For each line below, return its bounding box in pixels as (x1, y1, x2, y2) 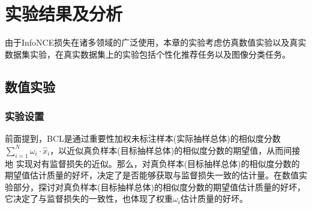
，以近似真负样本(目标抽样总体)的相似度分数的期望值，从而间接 (50, 144, 301, 156)
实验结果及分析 (5, 1, 123, 26)
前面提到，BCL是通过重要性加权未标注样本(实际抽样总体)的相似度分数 (5, 132, 281, 145)
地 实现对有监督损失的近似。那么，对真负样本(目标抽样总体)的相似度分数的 (5, 157, 300, 169)
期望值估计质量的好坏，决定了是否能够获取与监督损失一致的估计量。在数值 (5, 169, 299, 181)
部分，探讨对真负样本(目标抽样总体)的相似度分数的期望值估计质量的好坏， (13, 180, 305, 193)
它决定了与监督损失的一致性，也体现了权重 (5, 192, 173, 205)
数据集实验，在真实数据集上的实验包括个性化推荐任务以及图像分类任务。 (5, 47, 290, 60)
